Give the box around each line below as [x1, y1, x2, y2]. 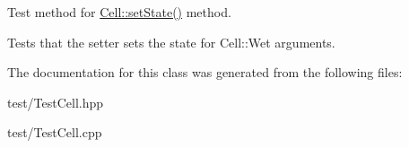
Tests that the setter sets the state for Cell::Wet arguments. [7, 32, 335, 51]
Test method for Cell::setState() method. [7, 3, 231, 21]
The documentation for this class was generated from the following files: [7, 63, 403, 82]
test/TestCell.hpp [7, 92, 104, 111]
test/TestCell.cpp [7, 123, 102, 142]
